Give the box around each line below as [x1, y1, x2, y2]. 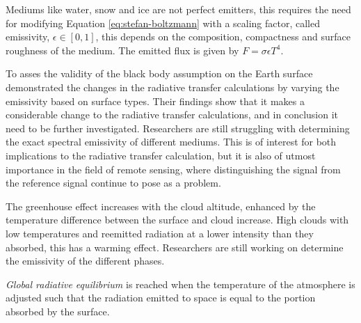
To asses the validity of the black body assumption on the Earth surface [6, 66, 313, 81]
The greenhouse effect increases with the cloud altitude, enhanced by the [6, 198, 316, 213]
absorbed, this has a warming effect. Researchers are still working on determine [6, 239, 344, 254]
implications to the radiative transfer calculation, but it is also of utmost [6, 148, 316, 162]
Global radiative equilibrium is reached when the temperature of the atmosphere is [6, 276, 355, 291]
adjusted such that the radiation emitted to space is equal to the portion [6, 290, 316, 305]
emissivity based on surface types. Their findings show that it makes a [6, 93, 305, 108]
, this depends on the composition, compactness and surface [95, 29, 351, 44]
